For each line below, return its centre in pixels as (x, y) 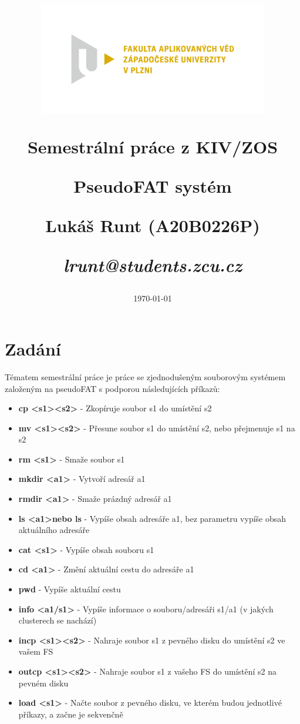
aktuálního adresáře (54, 530)
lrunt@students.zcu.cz (153, 265)
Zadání (33, 348)
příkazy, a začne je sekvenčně (71, 714)
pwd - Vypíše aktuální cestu (70, 589)
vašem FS (36, 651)
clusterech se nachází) (58, 620)
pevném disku (43, 683)
